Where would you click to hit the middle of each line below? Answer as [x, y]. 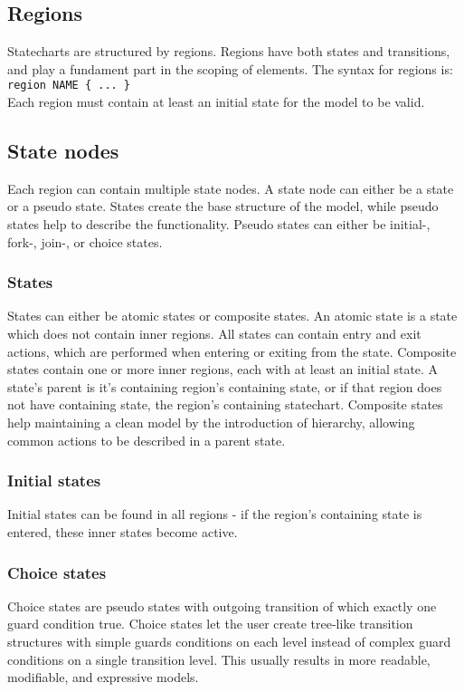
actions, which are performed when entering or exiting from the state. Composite [232, 351]
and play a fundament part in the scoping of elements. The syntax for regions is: [230, 68]
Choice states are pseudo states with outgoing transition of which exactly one [222, 605]
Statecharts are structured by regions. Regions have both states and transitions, [229, 51]
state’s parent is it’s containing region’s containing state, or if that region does [225, 386]
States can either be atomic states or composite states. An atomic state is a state [232, 316]
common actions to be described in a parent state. [147, 440]
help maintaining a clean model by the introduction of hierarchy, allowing [211, 422]
